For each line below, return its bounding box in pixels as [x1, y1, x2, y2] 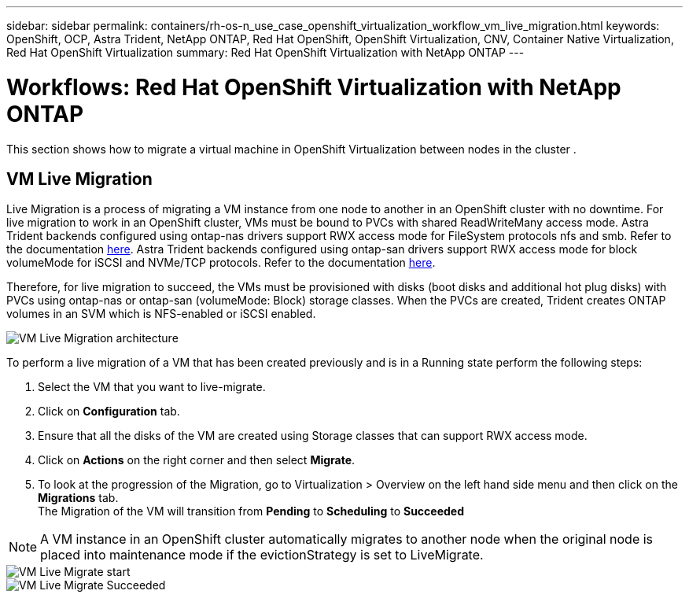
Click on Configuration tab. [38, 404, 180, 419]
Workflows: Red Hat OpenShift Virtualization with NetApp [6, 73, 621, 101]
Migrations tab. [38, 491, 119, 505]
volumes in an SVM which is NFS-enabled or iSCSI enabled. [6, 307, 316, 321]
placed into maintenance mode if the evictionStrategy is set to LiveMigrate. [40, 547, 484, 563]
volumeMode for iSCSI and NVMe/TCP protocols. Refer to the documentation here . [6, 256, 436, 270]
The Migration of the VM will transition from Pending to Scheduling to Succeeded [38, 504, 465, 519]
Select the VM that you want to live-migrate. [38, 380, 266, 394]
